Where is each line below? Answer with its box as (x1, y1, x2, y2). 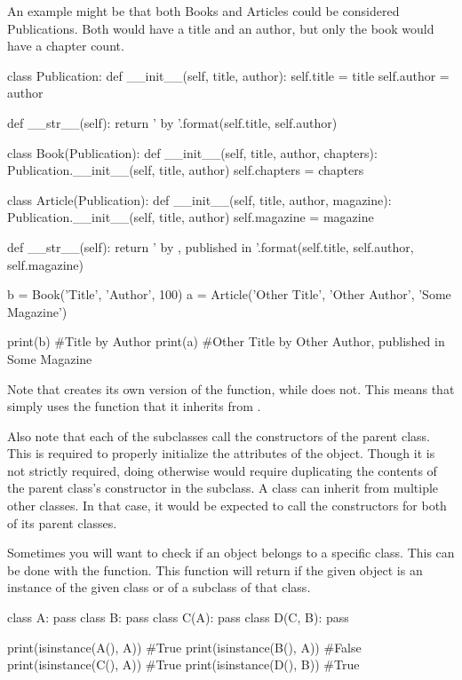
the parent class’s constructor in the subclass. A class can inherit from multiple (7, 478, 439, 497)
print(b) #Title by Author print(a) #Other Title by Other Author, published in (7, 332, 445, 351)
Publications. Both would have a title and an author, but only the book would (7, 19, 434, 37)
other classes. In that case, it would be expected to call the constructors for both (7, 496, 447, 515)
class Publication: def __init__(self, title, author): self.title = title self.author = (7, 66, 450, 84)
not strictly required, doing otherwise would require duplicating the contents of (7, 461, 437, 479)
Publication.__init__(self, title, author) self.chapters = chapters (7, 161, 364, 179)
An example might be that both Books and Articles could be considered (7, 2, 400, 20)
